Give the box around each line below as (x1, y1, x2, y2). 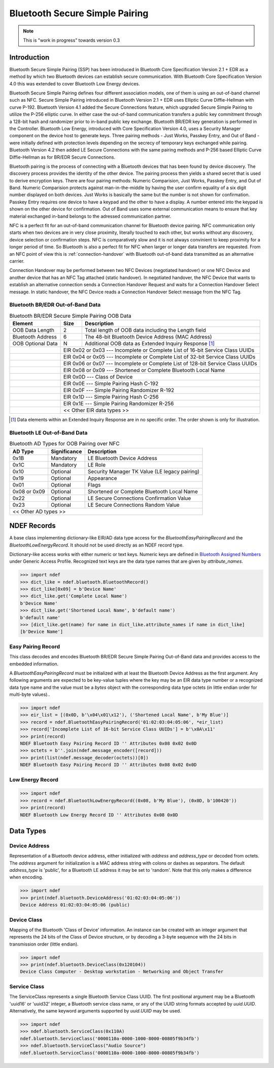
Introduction (9, 53, 50, 62)
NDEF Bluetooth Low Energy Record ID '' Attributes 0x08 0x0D (20, 812, 178, 818)
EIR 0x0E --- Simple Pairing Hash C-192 (63, 380, 159, 387)
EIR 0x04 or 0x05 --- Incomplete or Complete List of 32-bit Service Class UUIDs (63, 353, 256, 360)
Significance (51, 448, 82, 455)
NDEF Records (9, 522, 56, 530)
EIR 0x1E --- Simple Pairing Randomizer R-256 (63, 400, 174, 407)
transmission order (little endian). (9, 941, 79, 947)
